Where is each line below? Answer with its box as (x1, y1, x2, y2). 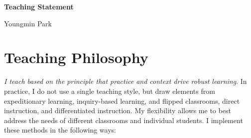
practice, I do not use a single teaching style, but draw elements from (4, 85, 215, 96)
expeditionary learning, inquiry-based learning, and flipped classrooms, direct (4, 95, 240, 106)
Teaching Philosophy (4, 47, 148, 68)
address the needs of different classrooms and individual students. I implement (4, 115, 243, 125)
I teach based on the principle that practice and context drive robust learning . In (4, 76, 247, 86)
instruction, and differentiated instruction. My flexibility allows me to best (4, 105, 231, 116)
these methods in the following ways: (4, 125, 116, 135)
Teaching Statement (4, 1, 74, 11)
